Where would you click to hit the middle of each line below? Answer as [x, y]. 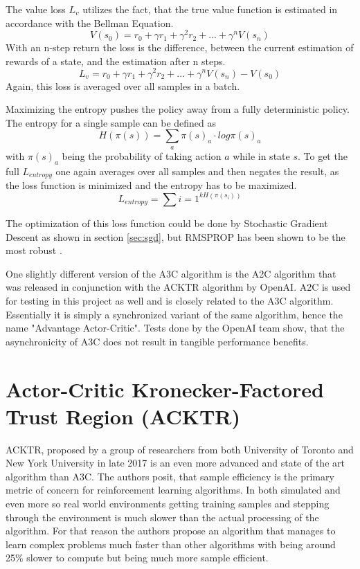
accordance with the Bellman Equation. [90, 22]
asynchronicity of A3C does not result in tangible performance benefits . [157, 341]
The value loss [36, 9]
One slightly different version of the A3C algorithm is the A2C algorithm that [171, 273]
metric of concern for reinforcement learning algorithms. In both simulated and [173, 490]
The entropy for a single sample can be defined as [111, 122]
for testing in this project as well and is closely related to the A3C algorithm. [170, 300]
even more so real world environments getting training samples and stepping [168, 504]
